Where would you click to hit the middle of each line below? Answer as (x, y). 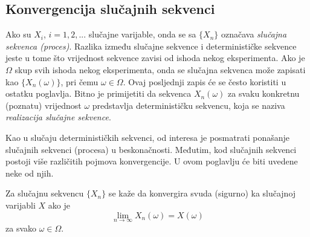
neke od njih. (30, 173)
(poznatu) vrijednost (44, 105)
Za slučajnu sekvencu (45, 193)
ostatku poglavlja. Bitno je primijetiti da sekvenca (98, 93)
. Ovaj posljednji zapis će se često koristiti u (205, 81)
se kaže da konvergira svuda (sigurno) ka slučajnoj (202, 193)
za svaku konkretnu (264, 93)
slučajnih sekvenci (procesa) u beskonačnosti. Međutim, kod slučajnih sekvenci (151, 149)
